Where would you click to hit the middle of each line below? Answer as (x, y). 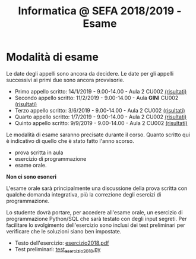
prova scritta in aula (39, 152)
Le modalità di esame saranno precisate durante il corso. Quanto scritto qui (98, 135)
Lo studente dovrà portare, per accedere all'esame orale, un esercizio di (94, 212)
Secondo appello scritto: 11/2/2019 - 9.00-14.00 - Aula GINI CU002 (97, 98)
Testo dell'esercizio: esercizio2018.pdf (62, 243)
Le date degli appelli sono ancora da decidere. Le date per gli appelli (90, 73)
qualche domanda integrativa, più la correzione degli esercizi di (84, 194)
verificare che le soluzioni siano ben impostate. (64, 231)
